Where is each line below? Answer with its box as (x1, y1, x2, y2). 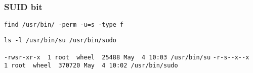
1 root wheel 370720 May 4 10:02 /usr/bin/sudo (4, 62, 178, 69)
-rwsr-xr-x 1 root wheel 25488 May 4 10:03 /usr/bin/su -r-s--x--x (4, 53, 249, 61)
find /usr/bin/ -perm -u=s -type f (4, 21, 124, 29)
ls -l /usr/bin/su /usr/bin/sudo (4, 36, 116, 44)
